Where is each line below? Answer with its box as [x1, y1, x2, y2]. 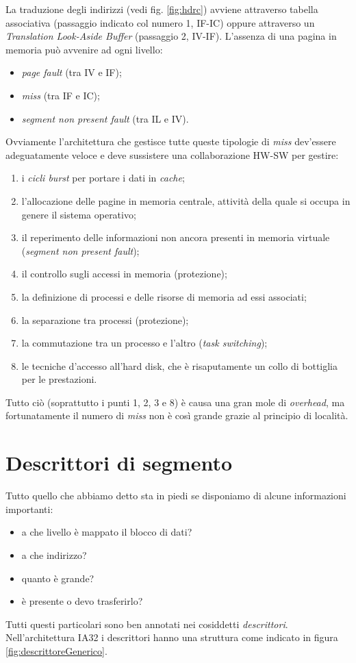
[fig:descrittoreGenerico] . [5, 643, 107, 658]
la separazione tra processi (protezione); [21, 312, 189, 327]
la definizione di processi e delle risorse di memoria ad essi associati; [21, 289, 307, 303]
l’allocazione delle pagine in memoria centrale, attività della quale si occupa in [21, 193, 351, 208]
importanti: [5, 501, 53, 516]
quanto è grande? [21, 571, 94, 585]
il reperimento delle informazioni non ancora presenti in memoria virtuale [21, 230, 330, 245]
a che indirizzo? [21, 547, 87, 562]
